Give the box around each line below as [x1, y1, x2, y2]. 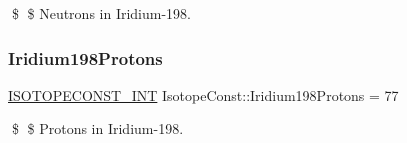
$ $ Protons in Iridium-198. [11, 118, 184, 139]
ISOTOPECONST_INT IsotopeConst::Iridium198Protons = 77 [8, 84, 399, 105]
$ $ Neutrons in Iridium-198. [11, 3, 192, 23]
